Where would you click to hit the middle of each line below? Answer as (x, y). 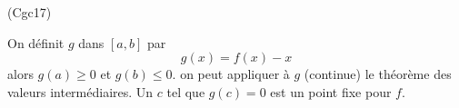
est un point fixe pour (331, 91)
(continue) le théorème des (378, 74)
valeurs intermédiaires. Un (80, 91)
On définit (36, 42)
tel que (186, 91)
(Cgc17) (30, 12)
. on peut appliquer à (231, 74)
